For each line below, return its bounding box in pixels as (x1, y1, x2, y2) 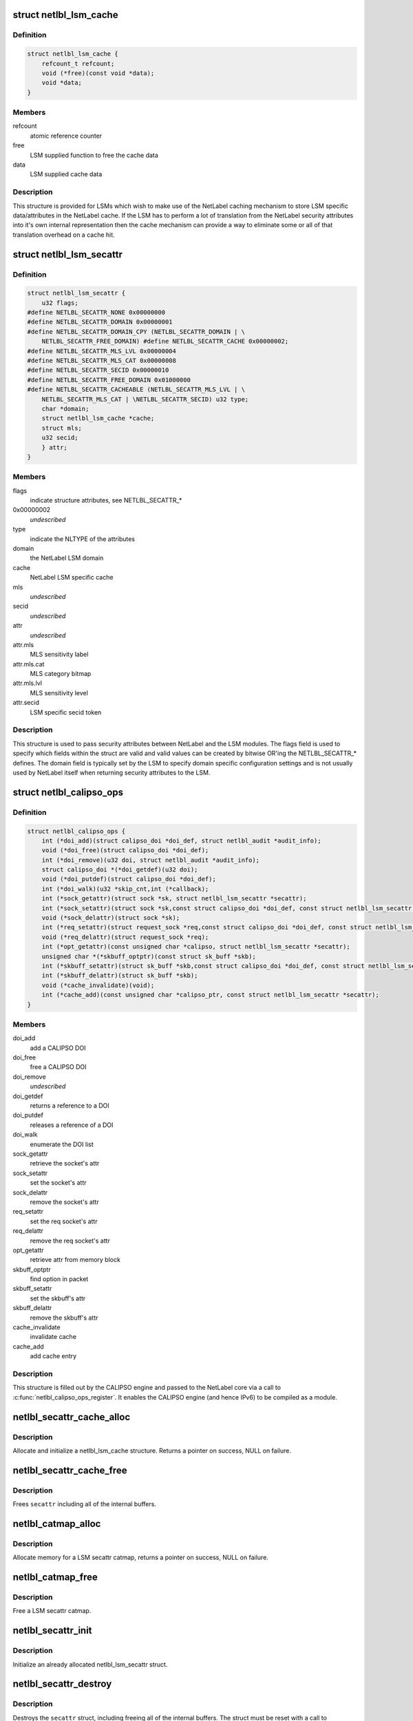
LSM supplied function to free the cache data (30, 151, 158, 159)
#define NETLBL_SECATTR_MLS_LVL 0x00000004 (27, 347, 177, 355)
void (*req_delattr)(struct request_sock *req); (41, 933, 209, 941)
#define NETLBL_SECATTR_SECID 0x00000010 (27, 366, 169, 374)
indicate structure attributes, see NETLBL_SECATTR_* (30, 496, 182, 505)
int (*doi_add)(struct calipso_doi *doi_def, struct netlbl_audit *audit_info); (41, 836, 321, 845)
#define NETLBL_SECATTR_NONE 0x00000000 (27, 308, 165, 317)
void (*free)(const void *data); (41, 69, 155, 77)
